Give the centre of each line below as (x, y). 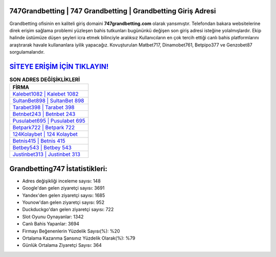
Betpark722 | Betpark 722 (44, 128)
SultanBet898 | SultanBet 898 (48, 101)
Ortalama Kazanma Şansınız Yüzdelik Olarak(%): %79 (79, 238)
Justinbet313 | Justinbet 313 (47, 154)
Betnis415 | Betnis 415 (39, 141)
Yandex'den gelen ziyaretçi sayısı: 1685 (64, 195)
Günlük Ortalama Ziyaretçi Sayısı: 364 (62, 245)
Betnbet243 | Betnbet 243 (44, 114)
